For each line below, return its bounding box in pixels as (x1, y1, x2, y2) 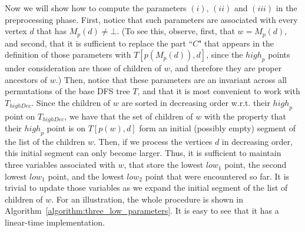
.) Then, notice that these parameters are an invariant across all (55, 73, 287, 85)
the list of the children (5, 135, 85, 147)
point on (5, 110, 35, 122)
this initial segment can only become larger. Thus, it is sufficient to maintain (5, 147, 281, 159)
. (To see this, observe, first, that (117, 25, 235, 37)
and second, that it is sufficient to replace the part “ (5, 37, 193, 49)
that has (37, 25, 67, 37)
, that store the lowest (124, 158, 204, 171)
